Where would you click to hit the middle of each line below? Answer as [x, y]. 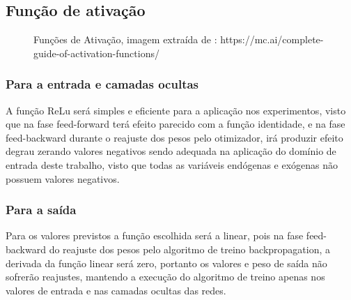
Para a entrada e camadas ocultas [102, 84]
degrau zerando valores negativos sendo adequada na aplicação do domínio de [171, 151]
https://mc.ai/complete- [272, 39]
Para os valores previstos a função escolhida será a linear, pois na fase [155, 235]
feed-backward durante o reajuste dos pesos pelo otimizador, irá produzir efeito [174, 137]
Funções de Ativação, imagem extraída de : [125, 39]
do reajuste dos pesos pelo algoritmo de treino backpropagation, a [190, 249]
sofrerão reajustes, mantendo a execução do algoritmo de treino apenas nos [165, 277]
